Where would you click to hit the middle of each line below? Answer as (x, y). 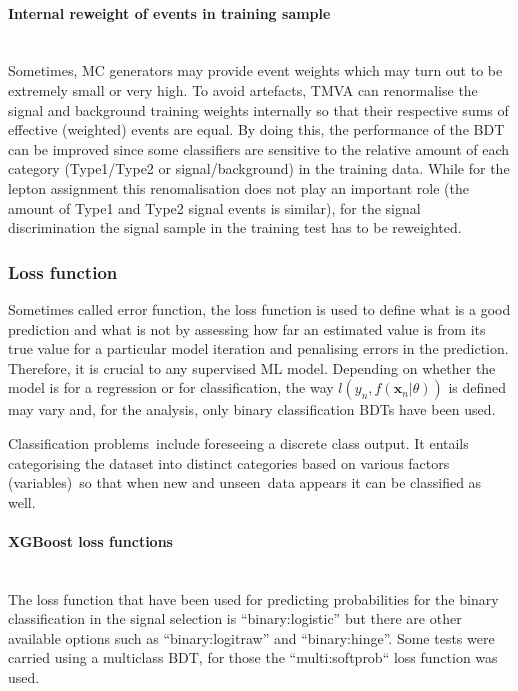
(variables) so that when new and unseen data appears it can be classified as (245, 482)
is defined (477, 387)
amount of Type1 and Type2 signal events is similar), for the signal (214, 207)
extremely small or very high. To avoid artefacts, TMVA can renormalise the (243, 89)
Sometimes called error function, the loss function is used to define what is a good (259, 308)
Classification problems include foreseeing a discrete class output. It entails (238, 442)
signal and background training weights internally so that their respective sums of (258, 109)
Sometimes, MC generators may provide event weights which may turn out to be (255, 70)
